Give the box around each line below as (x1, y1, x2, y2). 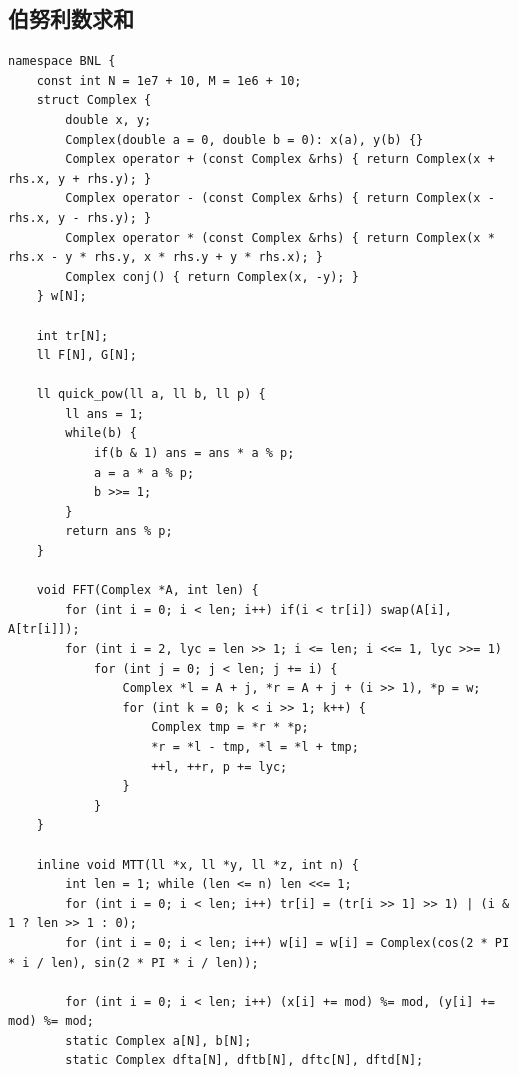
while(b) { (65, 426, 137, 441)
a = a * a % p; (93, 465, 195, 480)
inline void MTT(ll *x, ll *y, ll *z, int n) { (36, 857, 359, 872)
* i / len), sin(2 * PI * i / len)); (8, 955, 259, 970)
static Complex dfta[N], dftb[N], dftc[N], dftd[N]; (65, 1053, 424, 1068)
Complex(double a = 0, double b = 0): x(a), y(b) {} (65, 132, 424, 147)
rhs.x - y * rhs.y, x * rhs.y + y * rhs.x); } (8, 250, 323, 265)
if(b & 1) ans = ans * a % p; (93, 446, 295, 461)
